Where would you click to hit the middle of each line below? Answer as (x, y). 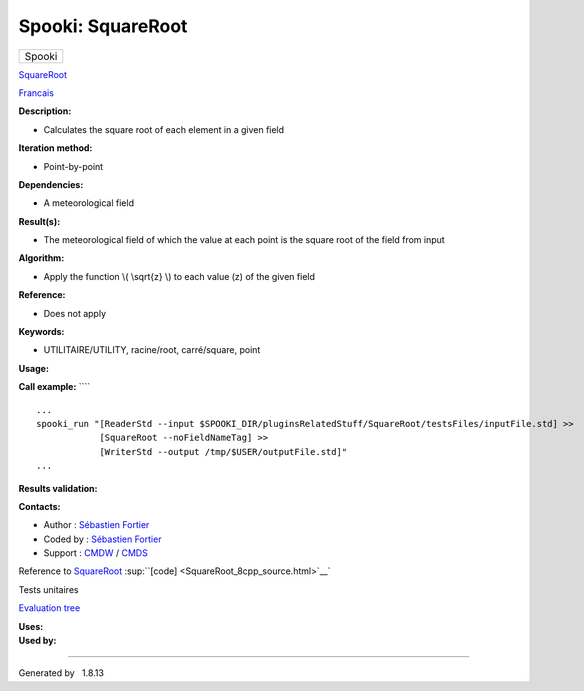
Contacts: (39, 506)
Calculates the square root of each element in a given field (164, 129)
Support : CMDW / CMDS (96, 553)
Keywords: (41, 332)
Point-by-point (73, 166)
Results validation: (58, 488)
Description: (45, 111)
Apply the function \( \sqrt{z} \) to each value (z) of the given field (179, 276)
